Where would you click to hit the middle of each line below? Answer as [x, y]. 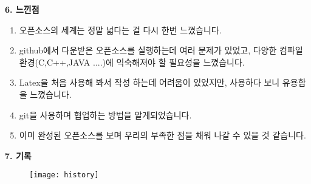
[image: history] [64, 175]
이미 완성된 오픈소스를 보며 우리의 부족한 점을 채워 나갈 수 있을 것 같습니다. [162, 135]
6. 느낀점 [22, 9]
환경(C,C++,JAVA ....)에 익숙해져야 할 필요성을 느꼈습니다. [132, 62]
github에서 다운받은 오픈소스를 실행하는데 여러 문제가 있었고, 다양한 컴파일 [161, 50]
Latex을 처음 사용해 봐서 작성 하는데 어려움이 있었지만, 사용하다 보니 [149, 82]
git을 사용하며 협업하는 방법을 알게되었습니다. [105, 114]
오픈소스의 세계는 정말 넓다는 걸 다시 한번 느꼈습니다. [120, 29]
